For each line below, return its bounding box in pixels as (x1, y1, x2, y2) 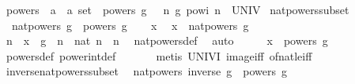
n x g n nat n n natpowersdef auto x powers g (6, 32, 328, 49)
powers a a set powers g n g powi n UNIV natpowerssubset (6, 2, 349, 17)
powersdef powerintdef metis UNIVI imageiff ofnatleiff (6, 47, 312, 64)
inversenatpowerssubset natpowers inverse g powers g (6, 63, 287, 79)
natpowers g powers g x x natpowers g (11, 16, 249, 33)
